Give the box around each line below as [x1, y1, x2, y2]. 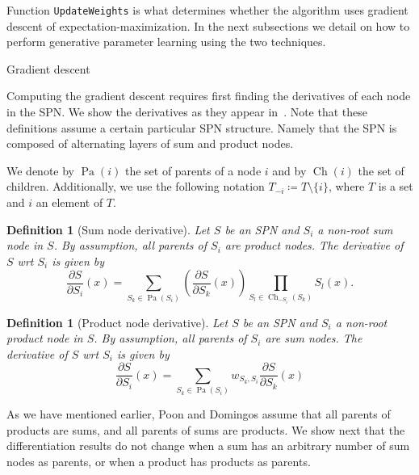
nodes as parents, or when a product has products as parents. [6, 453, 311, 469]
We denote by [6, 162, 74, 179]
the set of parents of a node [124, 162, 262, 179]
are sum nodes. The [265, 330, 362, 347]
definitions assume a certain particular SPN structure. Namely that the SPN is [6, 119, 397, 136]
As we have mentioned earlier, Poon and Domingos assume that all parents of [6, 406, 391, 422]
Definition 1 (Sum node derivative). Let [6, 221, 210, 237]
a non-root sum [317, 221, 393, 237]
